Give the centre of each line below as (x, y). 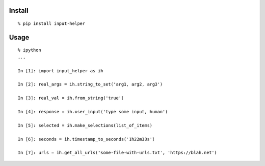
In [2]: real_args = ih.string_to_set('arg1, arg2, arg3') (90, 84)
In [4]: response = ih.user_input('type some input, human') (93, 112)
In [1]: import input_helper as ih (61, 71)
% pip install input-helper (52, 24)
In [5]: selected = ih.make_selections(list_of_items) (85, 125)
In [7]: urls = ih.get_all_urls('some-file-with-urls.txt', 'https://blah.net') (118, 153)
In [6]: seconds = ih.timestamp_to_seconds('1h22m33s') (86, 139)
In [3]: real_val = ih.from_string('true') (71, 98)
